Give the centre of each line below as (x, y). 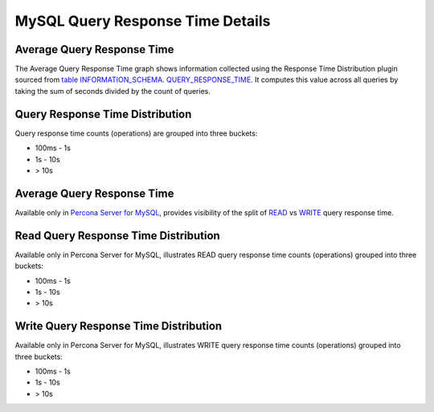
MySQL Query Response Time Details (143, 21)
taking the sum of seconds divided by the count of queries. (113, 91)
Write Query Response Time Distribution (119, 326)
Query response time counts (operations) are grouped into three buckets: (136, 133)
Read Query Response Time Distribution (117, 236)
